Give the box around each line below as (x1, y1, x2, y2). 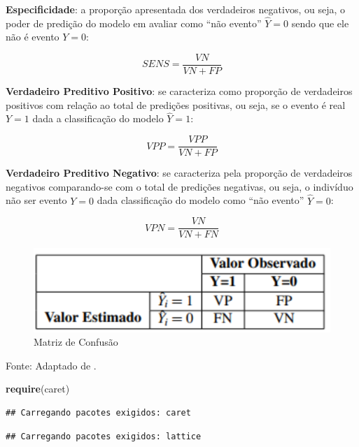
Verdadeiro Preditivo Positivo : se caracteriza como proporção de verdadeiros (6, 84, 353, 98)
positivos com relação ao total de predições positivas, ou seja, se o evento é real (6, 97, 346, 112)
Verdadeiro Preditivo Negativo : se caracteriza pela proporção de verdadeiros (6, 166, 353, 180)
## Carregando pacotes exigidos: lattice (6, 431, 202, 441)
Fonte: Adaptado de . (6, 358, 97, 372)
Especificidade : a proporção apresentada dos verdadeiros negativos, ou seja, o (6, 2, 345, 16)
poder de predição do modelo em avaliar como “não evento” (6, 15, 262, 30)
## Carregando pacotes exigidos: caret (6, 407, 191, 418)
